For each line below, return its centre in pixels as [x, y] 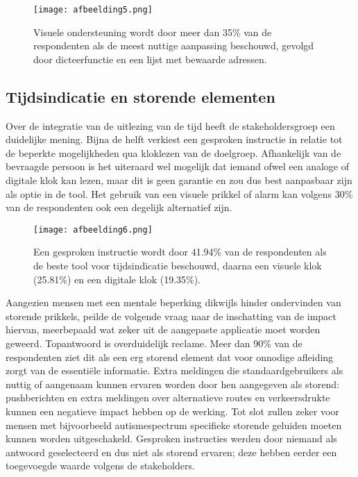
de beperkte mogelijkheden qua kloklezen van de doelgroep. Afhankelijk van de [173, 152]
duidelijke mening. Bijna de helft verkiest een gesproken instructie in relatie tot [174, 139]
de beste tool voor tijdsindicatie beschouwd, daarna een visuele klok [178, 266]
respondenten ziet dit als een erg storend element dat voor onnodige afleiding [170, 357]
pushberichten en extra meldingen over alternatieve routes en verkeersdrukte [168, 397]
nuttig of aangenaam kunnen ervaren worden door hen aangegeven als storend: [173, 384]
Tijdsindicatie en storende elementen [140, 96]
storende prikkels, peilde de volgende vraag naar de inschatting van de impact [171, 316]
